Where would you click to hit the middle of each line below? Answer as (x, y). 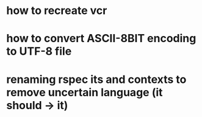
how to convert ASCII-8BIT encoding (101, 39)
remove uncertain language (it (85, 92)
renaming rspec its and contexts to (96, 79)
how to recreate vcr (57, 11)
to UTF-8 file (39, 51)
